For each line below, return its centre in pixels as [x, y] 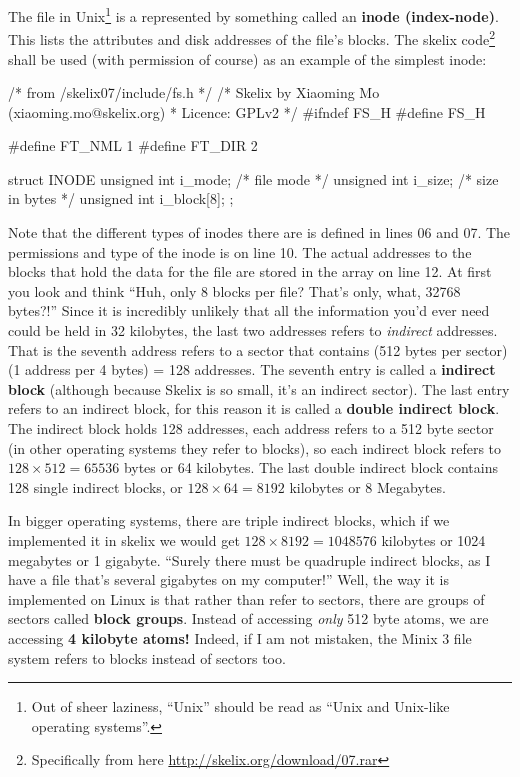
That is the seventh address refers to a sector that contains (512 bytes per [235, 349]
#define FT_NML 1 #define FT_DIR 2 [133, 145]
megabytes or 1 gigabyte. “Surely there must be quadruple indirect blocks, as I [249, 559]
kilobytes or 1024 [433, 539]
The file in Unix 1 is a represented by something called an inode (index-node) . [253, 14]
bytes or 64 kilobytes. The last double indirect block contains [310, 467]
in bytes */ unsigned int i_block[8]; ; [121, 198]
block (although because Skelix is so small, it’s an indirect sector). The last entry [259, 388]
